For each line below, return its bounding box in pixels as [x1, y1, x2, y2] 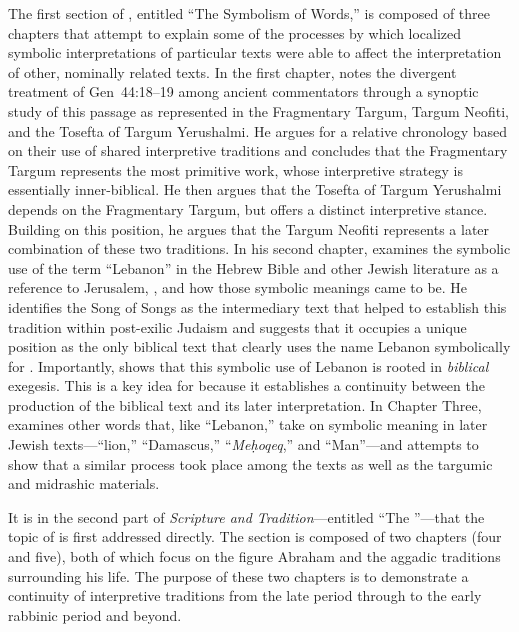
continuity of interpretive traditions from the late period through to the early [8, 585, 482, 606]
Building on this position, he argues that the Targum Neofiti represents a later [8, 218, 490, 239]
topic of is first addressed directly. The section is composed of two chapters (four [8, 526, 502, 547]
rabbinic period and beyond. [8, 604, 182, 625]
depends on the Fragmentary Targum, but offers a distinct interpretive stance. [8, 198, 488, 219]
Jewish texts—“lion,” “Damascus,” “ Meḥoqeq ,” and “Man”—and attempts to [8, 434, 479, 455]
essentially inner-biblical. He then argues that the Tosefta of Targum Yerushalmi [8, 179, 502, 200]
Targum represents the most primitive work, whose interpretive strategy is [8, 159, 463, 180]
